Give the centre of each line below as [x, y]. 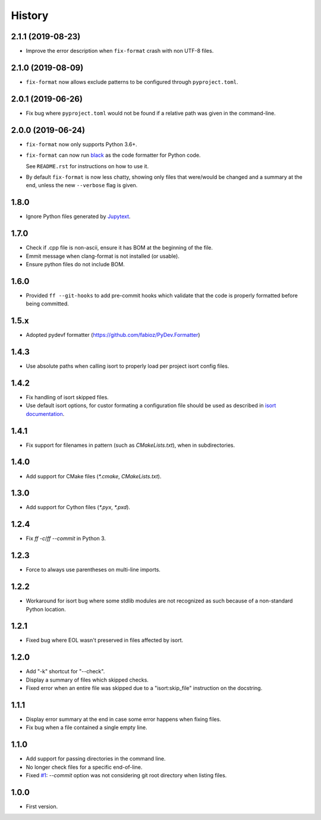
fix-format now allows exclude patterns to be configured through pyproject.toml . [132, 82]
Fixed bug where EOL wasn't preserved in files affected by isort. [105, 640]
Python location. [46, 609]
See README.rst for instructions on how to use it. [87, 166]
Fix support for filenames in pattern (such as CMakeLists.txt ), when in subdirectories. [130, 445]
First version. [42, 807]
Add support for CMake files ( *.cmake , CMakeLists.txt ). [94, 476]
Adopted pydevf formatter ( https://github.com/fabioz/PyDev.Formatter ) [113, 335]
